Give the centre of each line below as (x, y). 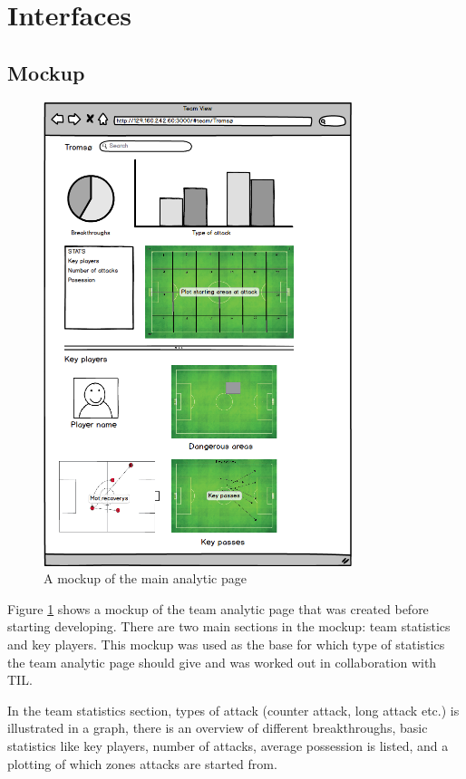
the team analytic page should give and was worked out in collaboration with (222, 662)
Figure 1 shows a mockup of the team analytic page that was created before (218, 608)
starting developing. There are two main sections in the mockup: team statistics (229, 626)
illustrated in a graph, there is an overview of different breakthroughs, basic (218, 728)
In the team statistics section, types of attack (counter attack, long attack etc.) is (233, 710)
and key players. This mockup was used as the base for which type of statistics (226, 644)
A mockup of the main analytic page (145, 578)
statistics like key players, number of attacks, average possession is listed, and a (228, 745)
